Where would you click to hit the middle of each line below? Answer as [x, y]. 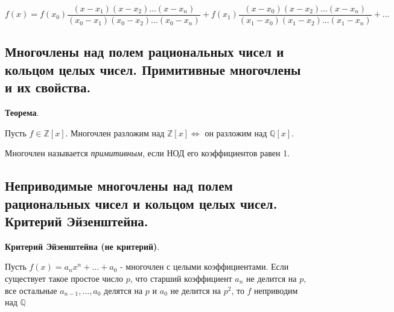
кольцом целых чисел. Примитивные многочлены [153, 69]
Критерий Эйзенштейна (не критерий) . [82, 246]
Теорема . [22, 113]
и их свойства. [48, 87]
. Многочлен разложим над [115, 132]
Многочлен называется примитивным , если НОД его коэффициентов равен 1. [148, 153]
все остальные [31, 290]
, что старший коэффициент [181, 278]
